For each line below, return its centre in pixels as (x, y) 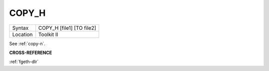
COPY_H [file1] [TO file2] (67, 28)
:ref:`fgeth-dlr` (24, 62)
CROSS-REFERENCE (31, 53)
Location (22, 34)
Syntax (20, 28)
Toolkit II (48, 34)
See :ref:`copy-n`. (27, 43)
